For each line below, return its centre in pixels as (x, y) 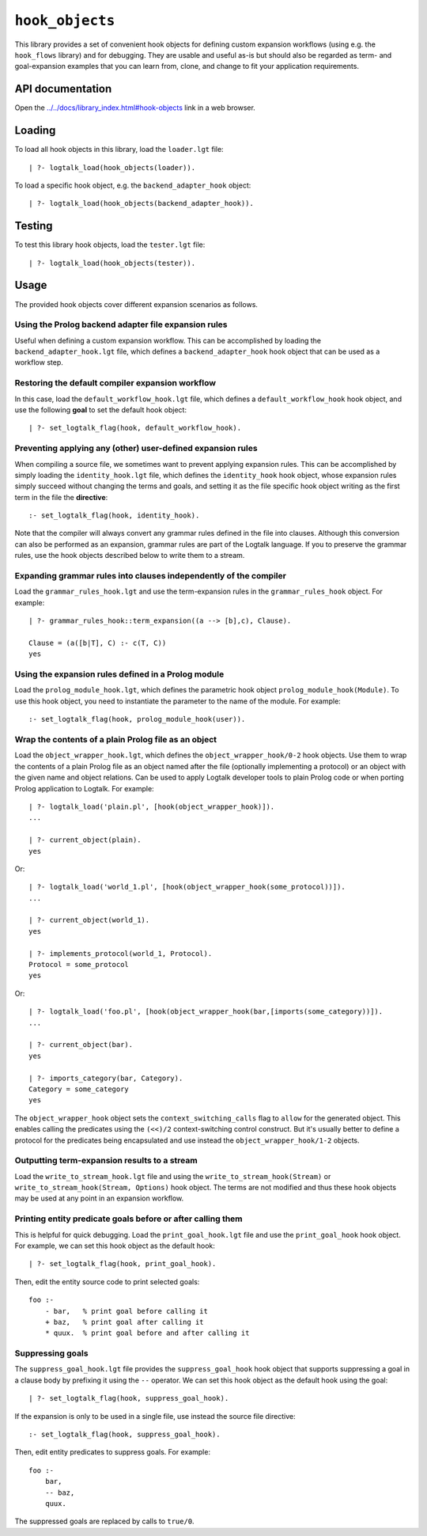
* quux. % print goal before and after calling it (147, 1333)
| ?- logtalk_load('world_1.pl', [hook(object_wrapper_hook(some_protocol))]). (187, 887)
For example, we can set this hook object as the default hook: (115, 1246)
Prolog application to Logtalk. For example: (84, 788)
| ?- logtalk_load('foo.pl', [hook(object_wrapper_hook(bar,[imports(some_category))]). (206, 1012)
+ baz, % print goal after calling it (125, 1322)
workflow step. (39, 362)
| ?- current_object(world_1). (89, 920)
